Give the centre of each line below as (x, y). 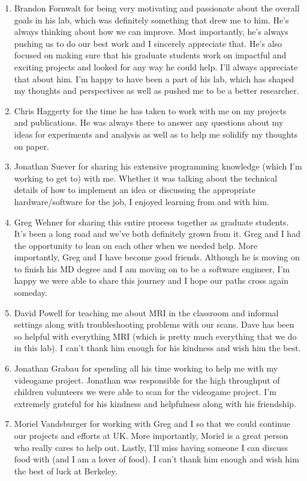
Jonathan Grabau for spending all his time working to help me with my (146, 368)
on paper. (31, 146)
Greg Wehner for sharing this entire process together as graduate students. (151, 222)
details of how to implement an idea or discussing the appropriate (135, 190)
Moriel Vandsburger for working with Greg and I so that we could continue (152, 424)
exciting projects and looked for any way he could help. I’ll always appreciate (156, 66)
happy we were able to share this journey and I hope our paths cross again (151, 280)
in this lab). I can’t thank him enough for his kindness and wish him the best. (157, 348)
